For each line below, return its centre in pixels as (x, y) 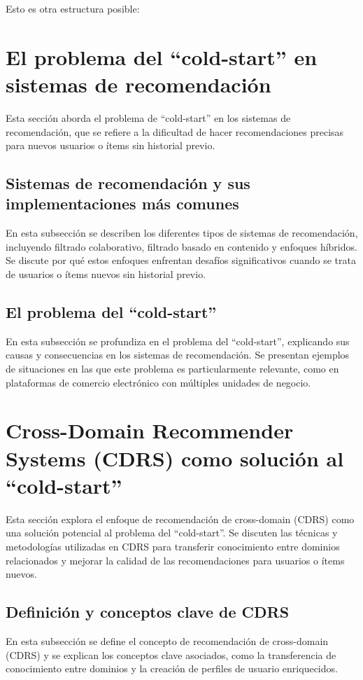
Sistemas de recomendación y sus (128, 183)
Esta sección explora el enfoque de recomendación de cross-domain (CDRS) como (180, 519)
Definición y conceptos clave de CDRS (148, 612)
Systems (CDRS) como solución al (175, 458)
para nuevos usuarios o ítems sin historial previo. (111, 145)
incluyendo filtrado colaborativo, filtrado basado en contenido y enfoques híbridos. (181, 246)
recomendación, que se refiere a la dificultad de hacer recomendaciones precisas (175, 131)
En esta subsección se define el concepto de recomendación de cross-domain (167, 640)
